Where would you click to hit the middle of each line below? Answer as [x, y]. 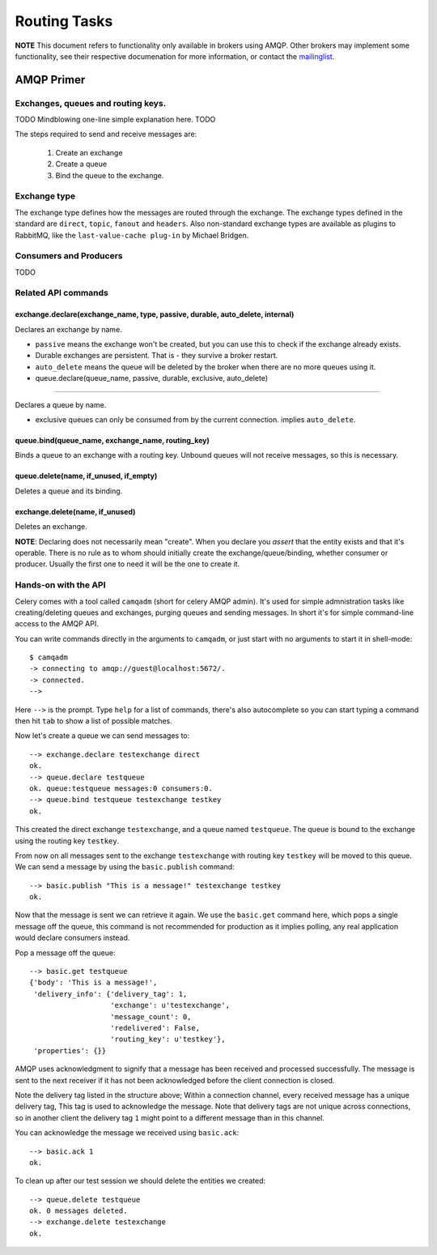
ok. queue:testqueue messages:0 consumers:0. [121, 788]
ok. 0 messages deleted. [78, 1211]
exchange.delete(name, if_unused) [75, 511]
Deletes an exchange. [51, 527]
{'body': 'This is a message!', [93, 983]
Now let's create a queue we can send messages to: [102, 736]
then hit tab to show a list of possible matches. [94, 721]
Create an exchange [89, 152]
